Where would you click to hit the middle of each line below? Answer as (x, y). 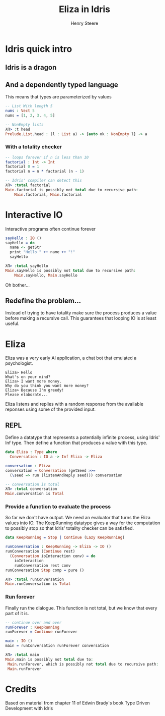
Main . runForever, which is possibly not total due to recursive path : (83, 664)
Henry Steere (85, 23)
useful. (12, 323)
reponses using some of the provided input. (51, 409)
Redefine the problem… (43, 301)
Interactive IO (34, 215)
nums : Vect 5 (20, 111)
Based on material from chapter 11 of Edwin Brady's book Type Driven (77, 703)
